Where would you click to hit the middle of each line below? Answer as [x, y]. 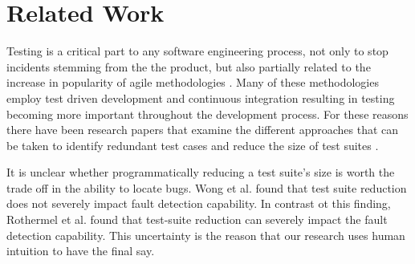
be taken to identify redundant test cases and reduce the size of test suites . [193, 145]
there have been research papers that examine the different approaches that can [203, 130]
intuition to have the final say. [81, 251]
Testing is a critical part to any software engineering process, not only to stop [197, 51]
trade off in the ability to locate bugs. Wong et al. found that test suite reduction [207, 187]
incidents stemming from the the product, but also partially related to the [189, 66]
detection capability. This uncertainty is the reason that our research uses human [206, 235]
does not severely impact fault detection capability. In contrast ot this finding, [199, 203]
